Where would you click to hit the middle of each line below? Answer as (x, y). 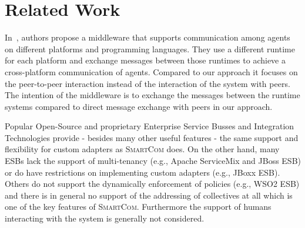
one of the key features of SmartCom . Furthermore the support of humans (138, 207)
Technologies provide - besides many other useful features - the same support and (152, 137)
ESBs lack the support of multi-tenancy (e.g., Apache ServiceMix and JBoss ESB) (153, 161)
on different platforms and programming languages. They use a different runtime (150, 48)
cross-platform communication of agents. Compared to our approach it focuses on (151, 71)
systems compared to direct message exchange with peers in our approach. (139, 106)
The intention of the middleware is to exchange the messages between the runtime (152, 95)
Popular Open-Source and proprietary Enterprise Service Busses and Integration (150, 126)
